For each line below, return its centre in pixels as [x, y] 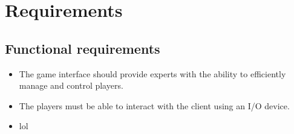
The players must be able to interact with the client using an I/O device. [154, 105]
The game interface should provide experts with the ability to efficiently [152, 73]
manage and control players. [71, 85]
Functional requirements [83, 48]
